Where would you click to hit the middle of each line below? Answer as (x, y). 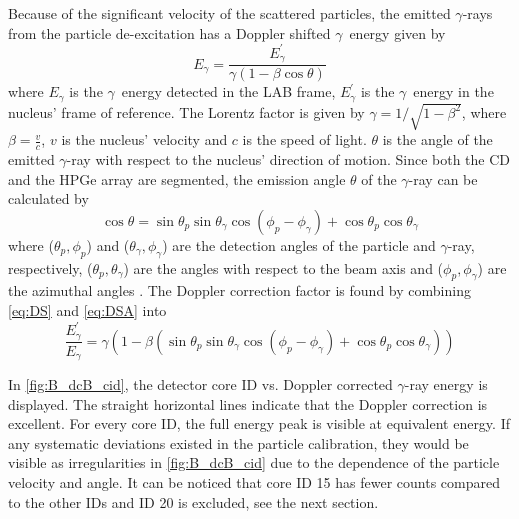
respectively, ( (50, 267)
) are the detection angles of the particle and (299, 244)
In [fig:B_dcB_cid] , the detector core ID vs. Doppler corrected (200, 384)
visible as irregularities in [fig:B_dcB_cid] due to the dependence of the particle (254, 462)
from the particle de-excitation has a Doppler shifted (169, 32)
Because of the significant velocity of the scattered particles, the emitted (229, 13)
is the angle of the (437, 139)
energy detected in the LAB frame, (228, 91)
